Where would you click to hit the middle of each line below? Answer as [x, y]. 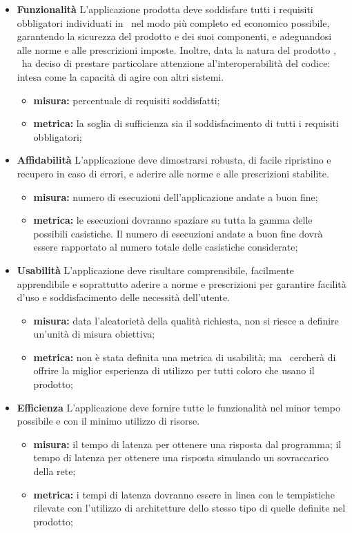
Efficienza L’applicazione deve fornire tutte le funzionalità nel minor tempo [178, 407]
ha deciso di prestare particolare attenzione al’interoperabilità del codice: [176, 63]
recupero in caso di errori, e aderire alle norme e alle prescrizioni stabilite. [173, 173]
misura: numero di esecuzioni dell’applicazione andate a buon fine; [176, 196]
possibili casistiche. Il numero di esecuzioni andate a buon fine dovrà [178, 233]
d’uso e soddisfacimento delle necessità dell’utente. [124, 297]
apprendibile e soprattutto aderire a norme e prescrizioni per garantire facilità [182, 283]
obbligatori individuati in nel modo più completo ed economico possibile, [173, 22]
